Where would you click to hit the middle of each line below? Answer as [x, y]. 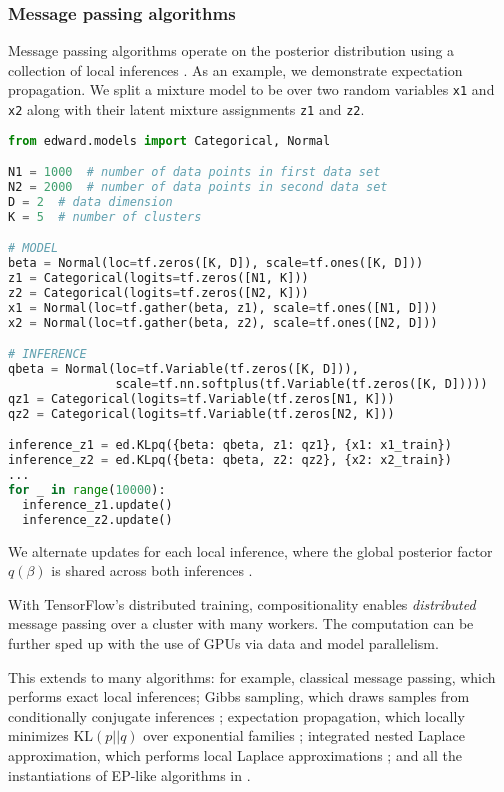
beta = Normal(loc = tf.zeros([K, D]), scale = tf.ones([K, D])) [216, 263]
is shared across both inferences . [152, 570]
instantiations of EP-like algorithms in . [129, 774]
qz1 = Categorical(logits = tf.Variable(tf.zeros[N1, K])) [201, 398]
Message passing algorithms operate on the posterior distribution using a [231, 50]
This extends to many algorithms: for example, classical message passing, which [252, 676]
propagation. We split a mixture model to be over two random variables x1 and [251, 89]
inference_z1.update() [97, 504]
